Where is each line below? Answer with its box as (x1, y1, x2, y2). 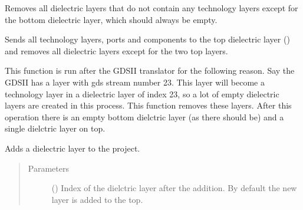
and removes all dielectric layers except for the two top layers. (5, 44, 228, 57)
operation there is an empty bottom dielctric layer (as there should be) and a (5, 110, 284, 123)
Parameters (28, 162, 69, 174)
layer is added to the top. (51, 193, 143, 205)
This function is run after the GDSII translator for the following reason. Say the (5, 64, 295, 77)
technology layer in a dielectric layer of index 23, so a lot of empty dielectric (5, 87, 279, 100)
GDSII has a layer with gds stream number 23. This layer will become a (5, 76, 265, 88)
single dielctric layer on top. (5, 122, 106, 134)
